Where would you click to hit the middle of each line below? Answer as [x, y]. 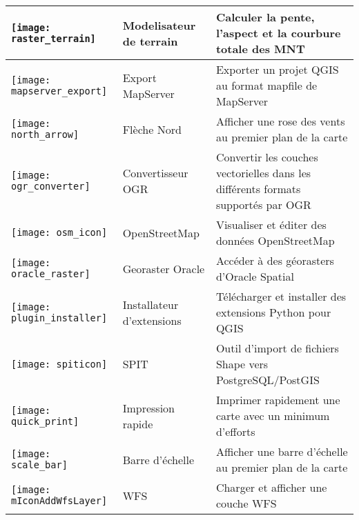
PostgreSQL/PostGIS [268, 380]
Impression [149, 408]
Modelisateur [159, 25]
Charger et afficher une [271, 487]
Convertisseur [155, 173]
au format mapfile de [266, 85]
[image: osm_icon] [59, 232]
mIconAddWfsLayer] [59, 501]
